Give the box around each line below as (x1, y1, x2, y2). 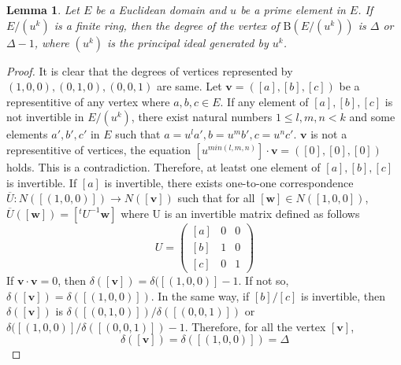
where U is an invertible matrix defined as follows (121, 205, 360, 221)
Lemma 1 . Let (6, 2, 80, 17)
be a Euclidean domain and (95, 2, 227, 17)
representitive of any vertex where (6, 93, 170, 109)
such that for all (177, 190, 255, 206)
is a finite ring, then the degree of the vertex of (54, 17, 280, 33)
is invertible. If (6, 174, 77, 190)
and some (349, 109, 395, 125)
